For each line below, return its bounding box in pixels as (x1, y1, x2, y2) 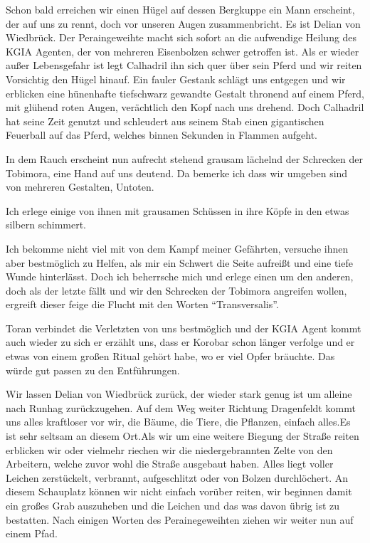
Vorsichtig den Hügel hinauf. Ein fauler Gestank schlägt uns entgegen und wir (6, 71, 346, 86)
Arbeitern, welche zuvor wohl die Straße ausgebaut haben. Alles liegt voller (6, 456, 334, 471)
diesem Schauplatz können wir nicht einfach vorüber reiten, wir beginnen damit (6, 484, 352, 499)
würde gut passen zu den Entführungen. (6, 362, 180, 377)
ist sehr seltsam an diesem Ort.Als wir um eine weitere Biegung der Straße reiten (6, 428, 359, 443)
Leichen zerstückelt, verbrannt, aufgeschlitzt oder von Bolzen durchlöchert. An (6, 470, 349, 485)
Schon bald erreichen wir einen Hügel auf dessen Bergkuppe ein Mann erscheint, (6, 2, 355, 16)
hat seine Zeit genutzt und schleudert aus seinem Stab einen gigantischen (6, 113, 324, 128)
